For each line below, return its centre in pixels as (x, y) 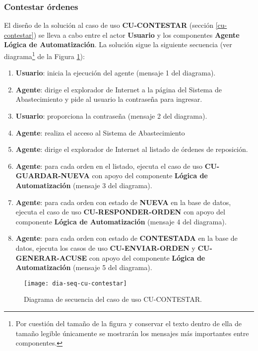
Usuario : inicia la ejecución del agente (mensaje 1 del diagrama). (116, 73)
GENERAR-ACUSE (51, 257)
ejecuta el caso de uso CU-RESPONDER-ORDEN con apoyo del (120, 212)
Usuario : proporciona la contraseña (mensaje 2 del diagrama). (111, 116)
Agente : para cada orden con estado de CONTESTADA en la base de (127, 238)
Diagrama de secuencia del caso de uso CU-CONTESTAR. (113, 299)
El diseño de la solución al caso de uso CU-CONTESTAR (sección (109, 25)
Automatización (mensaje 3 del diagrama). (84, 185)
